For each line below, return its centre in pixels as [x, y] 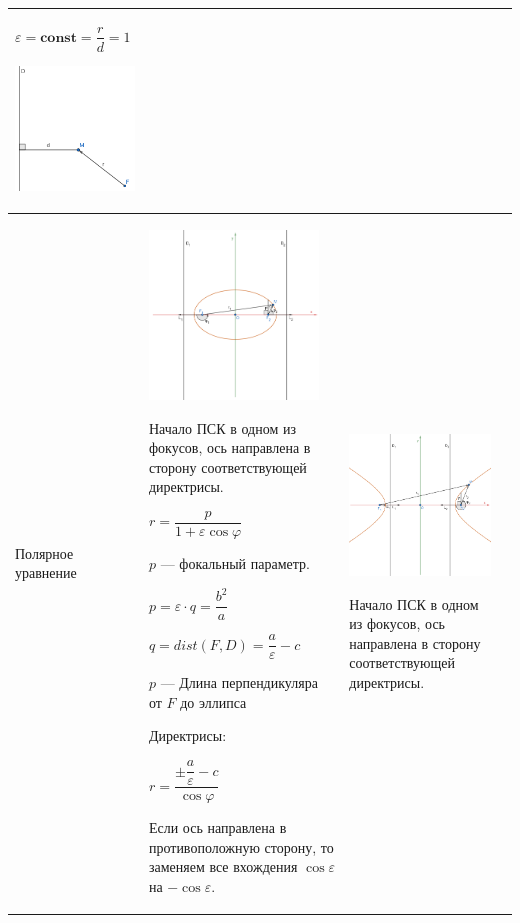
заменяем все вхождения [223, 866]
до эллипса [213, 701]
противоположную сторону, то [241, 846]
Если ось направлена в [217, 827]
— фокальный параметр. [235, 563]
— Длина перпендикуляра [239, 682]
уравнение [46, 572]
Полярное [44, 552]
